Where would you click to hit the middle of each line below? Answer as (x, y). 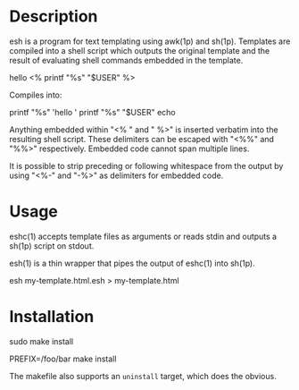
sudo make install (42, 341)
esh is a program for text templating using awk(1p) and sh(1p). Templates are (150, 41)
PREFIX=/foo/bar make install (63, 359)
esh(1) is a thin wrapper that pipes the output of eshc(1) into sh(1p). (133, 263)
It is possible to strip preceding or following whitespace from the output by (146, 165)
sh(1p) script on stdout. (52, 246)
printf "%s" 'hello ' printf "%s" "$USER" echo (92, 112)
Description (54, 17)
